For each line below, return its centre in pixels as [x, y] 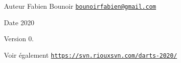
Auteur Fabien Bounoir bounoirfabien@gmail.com [80, 6]
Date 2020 [19, 22]
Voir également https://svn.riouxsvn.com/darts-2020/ [90, 55]
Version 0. [19, 39]
